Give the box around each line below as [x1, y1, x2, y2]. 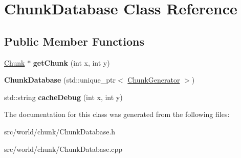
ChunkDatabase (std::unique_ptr [4, 74, 116, 85]
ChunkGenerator [127, 74, 180, 85]
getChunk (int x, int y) [33, 57, 110, 68]
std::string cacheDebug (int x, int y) [4, 91, 123, 102]
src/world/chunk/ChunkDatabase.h [4, 126, 116, 136]
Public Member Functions [4, 33, 144, 49]
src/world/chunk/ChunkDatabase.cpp [4, 143, 123, 154]
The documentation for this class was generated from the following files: [4, 109, 230, 120]
